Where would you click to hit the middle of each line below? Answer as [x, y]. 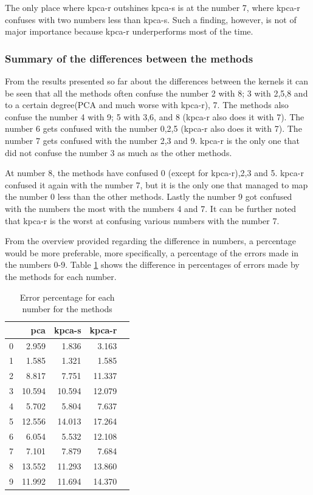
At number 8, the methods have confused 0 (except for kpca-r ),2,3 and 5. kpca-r [154, 173]
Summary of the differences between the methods [129, 58]
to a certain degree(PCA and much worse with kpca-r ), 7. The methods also [147, 105]
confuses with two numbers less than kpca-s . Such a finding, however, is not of [151, 19]
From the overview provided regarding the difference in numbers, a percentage [150, 241]
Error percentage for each [67, 297]
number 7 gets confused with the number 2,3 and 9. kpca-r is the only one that [152, 140]
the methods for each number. [61, 276]
